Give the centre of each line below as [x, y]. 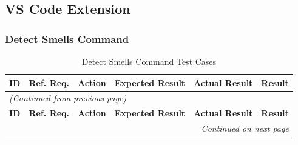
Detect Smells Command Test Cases [149, 61]
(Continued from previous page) [68, 98]
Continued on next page [245, 128]
